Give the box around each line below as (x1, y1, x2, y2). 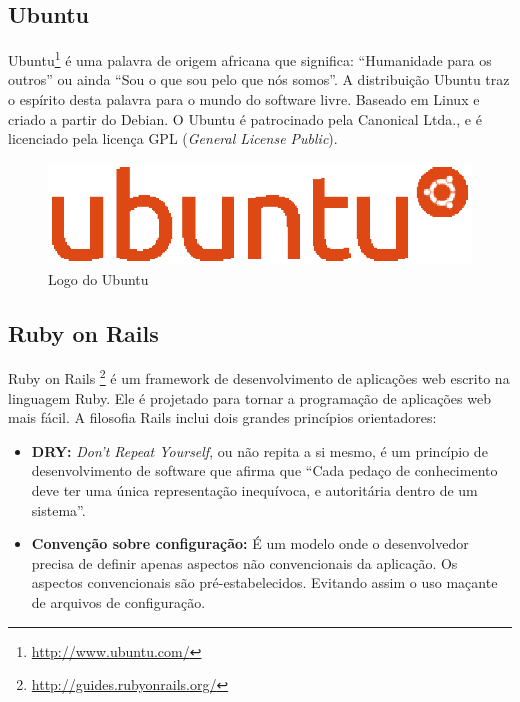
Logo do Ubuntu (48, 268, 149, 289)
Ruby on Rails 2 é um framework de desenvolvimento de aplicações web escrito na (8, 365, 510, 389)
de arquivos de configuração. (31, 591, 206, 612)
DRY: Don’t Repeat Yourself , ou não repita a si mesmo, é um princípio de (31, 440, 488, 461)
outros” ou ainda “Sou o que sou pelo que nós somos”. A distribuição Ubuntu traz (8, 69, 510, 90)
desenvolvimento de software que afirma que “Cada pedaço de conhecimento (31, 460, 498, 481)
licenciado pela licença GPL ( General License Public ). (8, 128, 338, 149)
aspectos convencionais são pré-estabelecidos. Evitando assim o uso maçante (31, 572, 498, 593)
